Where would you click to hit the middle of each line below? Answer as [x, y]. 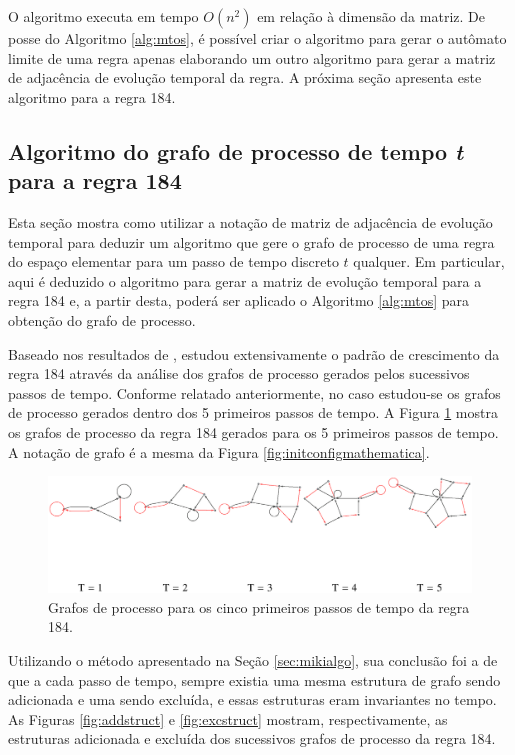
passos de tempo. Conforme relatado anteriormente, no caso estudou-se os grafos [254, 392]
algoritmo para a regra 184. [92, 96]
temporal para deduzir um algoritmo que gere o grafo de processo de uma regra [251, 241]
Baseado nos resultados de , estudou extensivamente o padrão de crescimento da [254, 353]
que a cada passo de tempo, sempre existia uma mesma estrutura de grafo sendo [254, 679]
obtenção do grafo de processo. [102, 319]
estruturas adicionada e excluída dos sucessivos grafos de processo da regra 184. [252, 738]
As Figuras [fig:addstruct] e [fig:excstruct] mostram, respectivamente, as [228, 718]
